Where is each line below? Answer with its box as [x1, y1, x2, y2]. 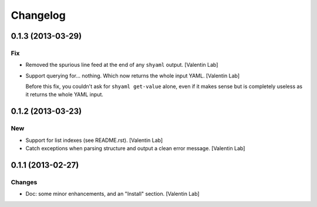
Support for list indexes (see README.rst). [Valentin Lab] [25, 137, 163, 144]
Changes [11, 178, 38, 186]
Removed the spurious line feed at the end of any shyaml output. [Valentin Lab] [25, 62, 218, 69]
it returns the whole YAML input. [25, 91, 104, 98]
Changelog [11, 9, 66, 22]
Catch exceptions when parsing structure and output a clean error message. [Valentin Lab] [25, 145, 245, 152]
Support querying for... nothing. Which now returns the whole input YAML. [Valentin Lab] [25, 72, 240, 79]
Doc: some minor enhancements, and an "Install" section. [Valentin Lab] [25, 191, 200, 198]
